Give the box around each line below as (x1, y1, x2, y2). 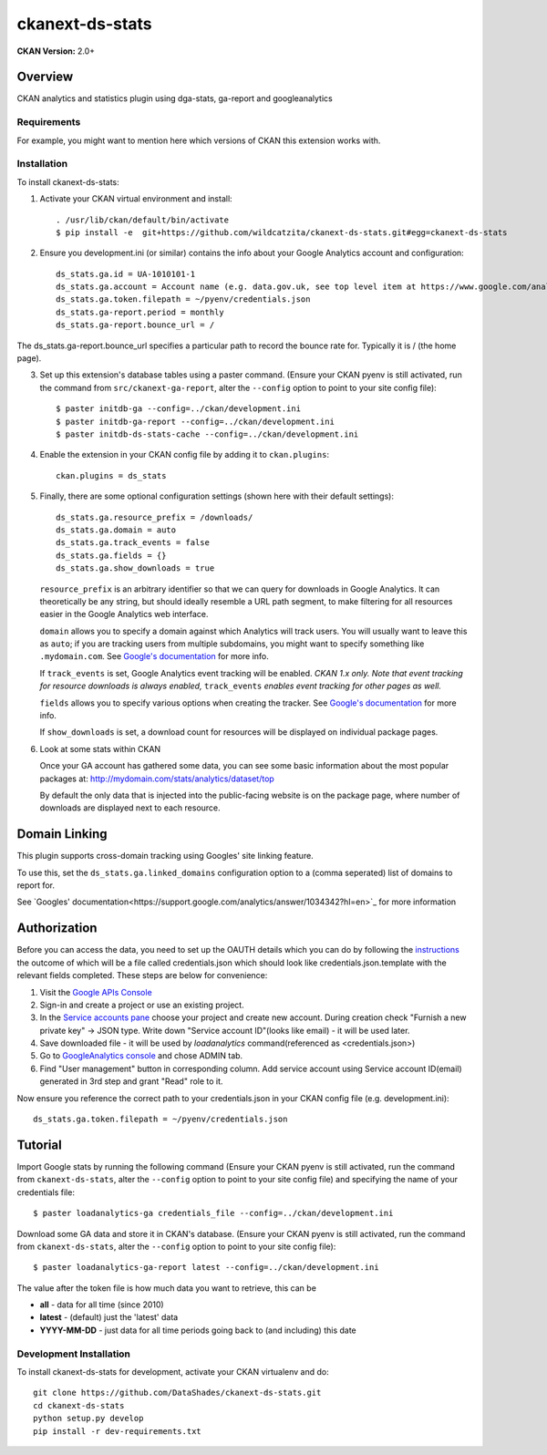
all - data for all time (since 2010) (39, 1299, 164, 1310)
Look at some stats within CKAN (39, 743, 161, 754)
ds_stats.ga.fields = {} (56, 550, 167, 561)
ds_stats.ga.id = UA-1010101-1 (56, 269, 196, 279)
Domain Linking (16, 826, 108, 842)
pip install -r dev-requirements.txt (33, 1426, 202, 1436)
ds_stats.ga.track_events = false (56, 538, 210, 548)
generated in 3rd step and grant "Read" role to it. (39, 1076, 223, 1087)
